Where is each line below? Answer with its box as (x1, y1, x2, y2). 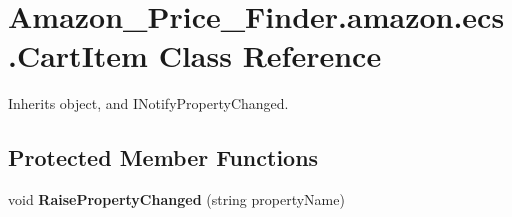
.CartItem (8, 35, 148, 76)
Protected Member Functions (8, 142, 319, 173)
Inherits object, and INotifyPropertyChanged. (8, 93, 289, 114)
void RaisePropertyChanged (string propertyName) (8, 189, 345, 210)
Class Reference (158, 35, 382, 76)
